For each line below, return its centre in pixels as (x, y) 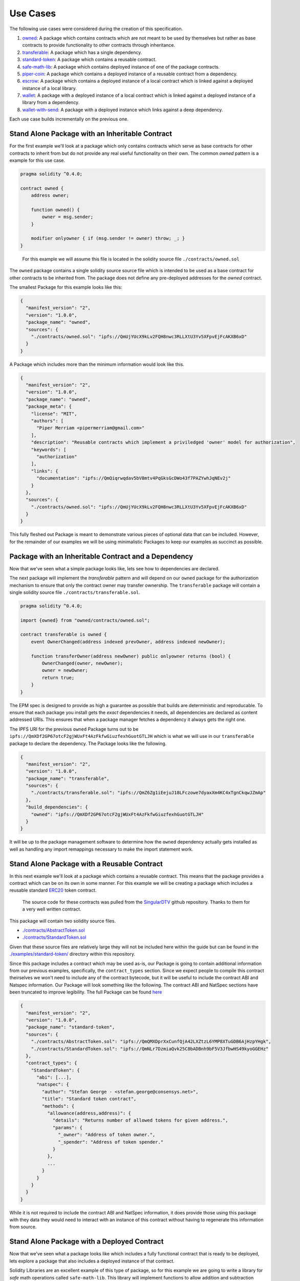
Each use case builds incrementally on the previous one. (69, 119)
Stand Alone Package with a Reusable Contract (86, 864)
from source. (23, 1227)
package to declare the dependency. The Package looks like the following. (88, 743)
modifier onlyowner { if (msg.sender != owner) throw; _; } (108, 239)
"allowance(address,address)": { (89, 1113)
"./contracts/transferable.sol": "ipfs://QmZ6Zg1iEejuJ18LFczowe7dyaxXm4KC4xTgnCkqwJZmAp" (148, 793)
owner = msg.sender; (68, 217)
